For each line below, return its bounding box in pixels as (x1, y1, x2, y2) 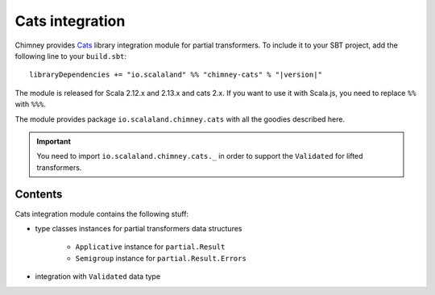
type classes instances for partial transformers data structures (35, 223, 242, 233)
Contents (14, 188, 63, 202)
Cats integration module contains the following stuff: (14, 209, 189, 218)
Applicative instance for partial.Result (75, 242, 226, 251)
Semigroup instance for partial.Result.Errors (75, 253, 247, 263)
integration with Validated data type (35, 272, 161, 281)
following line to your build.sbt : (14, 51, 127, 60)
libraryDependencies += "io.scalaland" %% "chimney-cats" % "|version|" (29, 70, 322, 80)
